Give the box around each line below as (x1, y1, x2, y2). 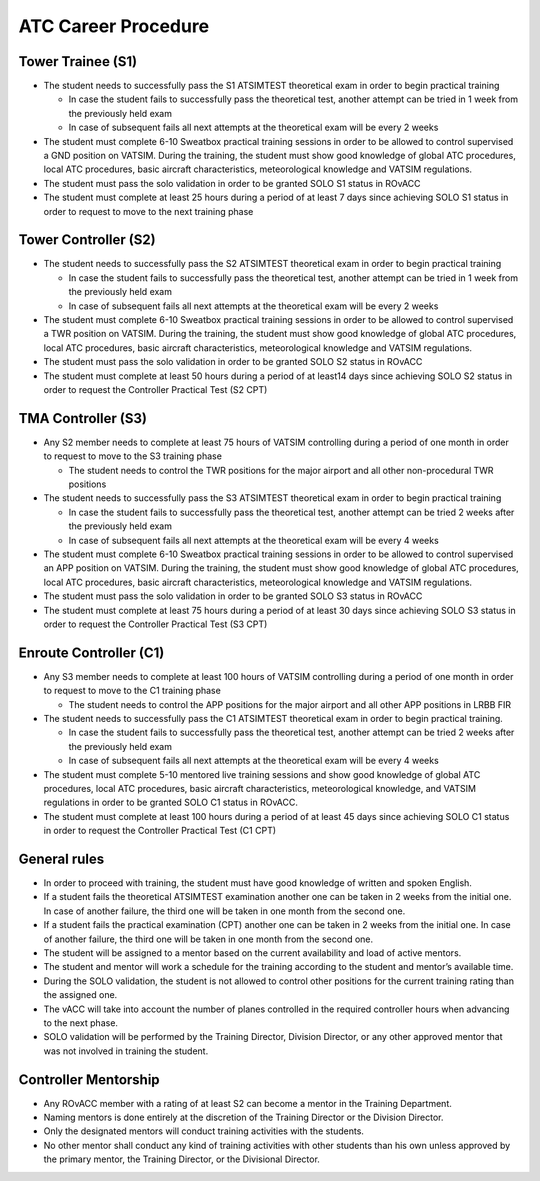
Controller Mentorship (18, 1071, 160, 1088)
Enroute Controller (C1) (18, 644, 165, 661)
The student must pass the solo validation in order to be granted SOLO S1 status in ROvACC (43, 177, 421, 189)
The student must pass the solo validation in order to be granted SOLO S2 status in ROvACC (43, 356, 423, 368)
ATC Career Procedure (18, 15, 210, 37)
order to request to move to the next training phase (43, 205, 254, 217)
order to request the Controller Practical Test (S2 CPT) (43, 384, 268, 395)
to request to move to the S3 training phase (43, 450, 222, 462)
